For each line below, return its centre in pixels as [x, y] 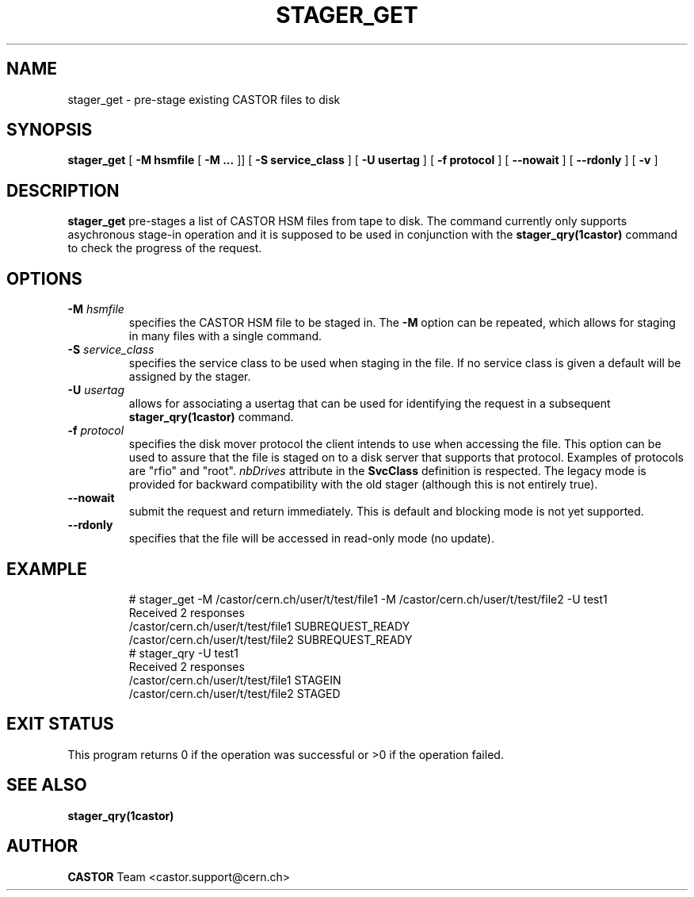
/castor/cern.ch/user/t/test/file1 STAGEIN [235, 680]
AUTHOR [42, 846]
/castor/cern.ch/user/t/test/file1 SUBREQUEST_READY [269, 626]
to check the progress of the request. [165, 248]
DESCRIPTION [63, 190]
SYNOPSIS [50, 130]
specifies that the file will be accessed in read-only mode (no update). [311, 539]
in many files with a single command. [225, 336]
